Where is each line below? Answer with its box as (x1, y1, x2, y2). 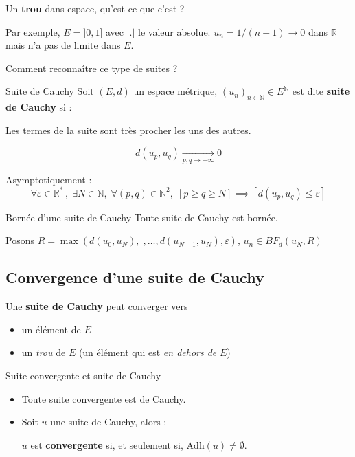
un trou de (21, 345, 66, 359)
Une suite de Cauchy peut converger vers (5, 299, 188, 313)
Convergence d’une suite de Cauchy (5, 267, 264, 288)
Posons (5, 233, 34, 247)
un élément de (21, 322, 81, 336)
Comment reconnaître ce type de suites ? (5, 60, 178, 75)
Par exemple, (5, 24, 60, 38)
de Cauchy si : (5, 100, 72, 114)
